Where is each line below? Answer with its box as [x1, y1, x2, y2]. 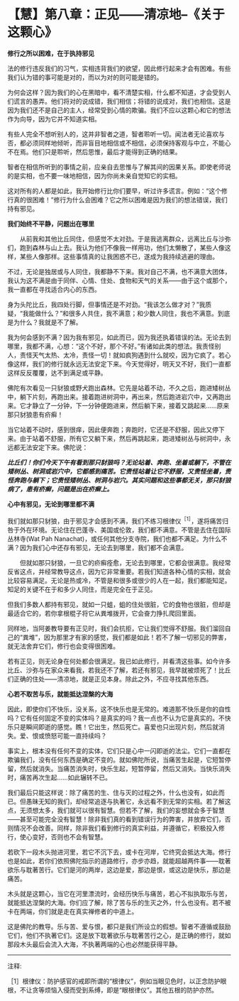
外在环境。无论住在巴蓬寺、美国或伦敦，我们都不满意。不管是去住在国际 [19, 525, 231, 534]
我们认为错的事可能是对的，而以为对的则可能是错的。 [7, 72, 163, 82]
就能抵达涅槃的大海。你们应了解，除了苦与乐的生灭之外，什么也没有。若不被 [7, 898, 231, 907]
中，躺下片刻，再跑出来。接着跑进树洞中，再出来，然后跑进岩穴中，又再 [7, 392, 218, 401]
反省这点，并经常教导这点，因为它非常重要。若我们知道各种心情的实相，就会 [7, 567, 231, 576]
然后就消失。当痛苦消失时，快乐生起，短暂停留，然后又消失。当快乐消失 [19, 764, 231, 772]
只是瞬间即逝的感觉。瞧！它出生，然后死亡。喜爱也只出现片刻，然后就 [13, 722, 218, 731]
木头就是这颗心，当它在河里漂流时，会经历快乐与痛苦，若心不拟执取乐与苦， [7, 889, 231, 898]
